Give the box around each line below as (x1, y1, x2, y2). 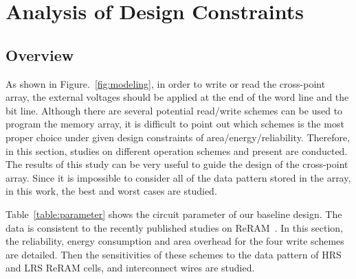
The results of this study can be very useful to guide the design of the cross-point (5, 157, 348, 171)
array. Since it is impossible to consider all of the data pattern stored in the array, (5, 170, 351, 184)
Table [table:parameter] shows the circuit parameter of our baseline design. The (5, 206, 342, 221)
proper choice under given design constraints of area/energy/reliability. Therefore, (5, 130, 351, 144)
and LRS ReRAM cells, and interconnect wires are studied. (5, 260, 255, 275)
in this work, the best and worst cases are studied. (5, 184, 217, 198)
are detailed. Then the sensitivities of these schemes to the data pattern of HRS (5, 247, 342, 261)
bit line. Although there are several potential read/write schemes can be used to (5, 103, 343, 117)
